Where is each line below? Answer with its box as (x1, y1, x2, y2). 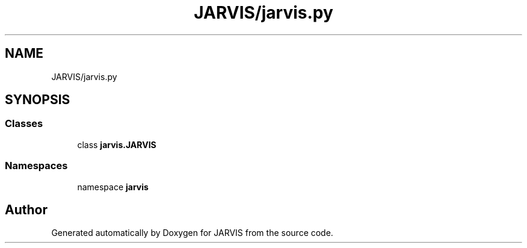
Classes (5, 117, 43, 130)
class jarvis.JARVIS (77, 139, 156, 150)
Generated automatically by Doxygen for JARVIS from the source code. (51, 228, 333, 238)
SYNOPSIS (5, 92, 70, 108)
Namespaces (5, 160, 68, 172)
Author (5, 202, 48, 217)
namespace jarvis (77, 181, 149, 192)
